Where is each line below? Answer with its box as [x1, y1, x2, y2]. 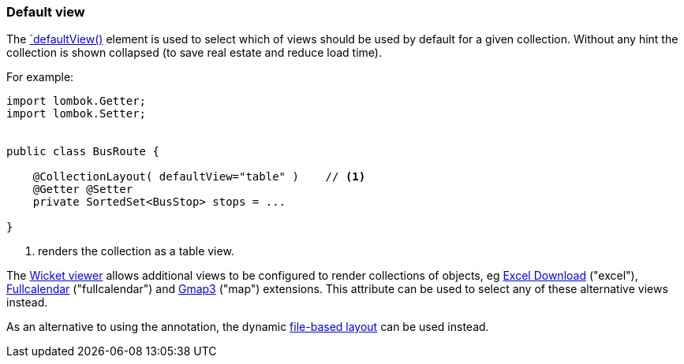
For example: [6, 70, 74, 84]
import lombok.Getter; [6, 95, 147, 108]
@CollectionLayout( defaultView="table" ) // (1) [32, 170, 366, 184]
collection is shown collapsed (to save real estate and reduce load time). [6, 46, 382, 60]
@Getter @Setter [32, 183, 133, 196]
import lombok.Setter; [6, 107, 147, 121]
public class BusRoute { [6, 145, 159, 158]
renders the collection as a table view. [38, 244, 234, 258]
